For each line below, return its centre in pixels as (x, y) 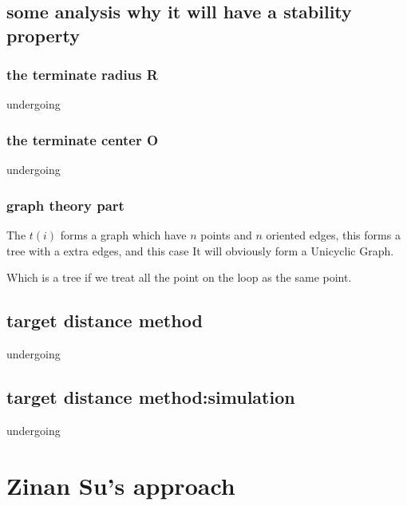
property (43, 35)
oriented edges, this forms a (333, 235)
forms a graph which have (123, 235)
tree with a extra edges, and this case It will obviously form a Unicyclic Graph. (200, 250)
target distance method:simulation (151, 396)
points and (226, 235)
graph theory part (65, 205)
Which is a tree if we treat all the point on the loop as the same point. (179, 277)
